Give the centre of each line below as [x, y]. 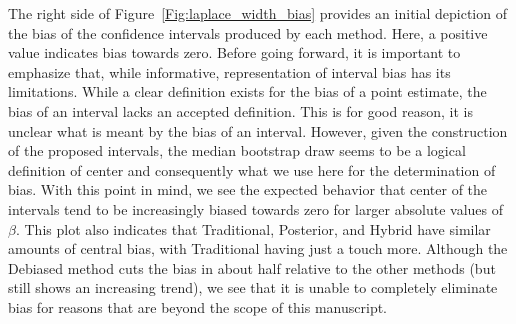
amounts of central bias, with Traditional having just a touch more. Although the [258, 248]
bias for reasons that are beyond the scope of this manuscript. [198, 306]
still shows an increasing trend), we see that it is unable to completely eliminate [253, 287]
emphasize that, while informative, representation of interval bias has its [229, 71]
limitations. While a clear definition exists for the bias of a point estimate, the [247, 91]
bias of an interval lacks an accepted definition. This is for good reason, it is [240, 110]
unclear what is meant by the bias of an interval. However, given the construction [258, 130]
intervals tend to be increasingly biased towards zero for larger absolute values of [255, 208]
